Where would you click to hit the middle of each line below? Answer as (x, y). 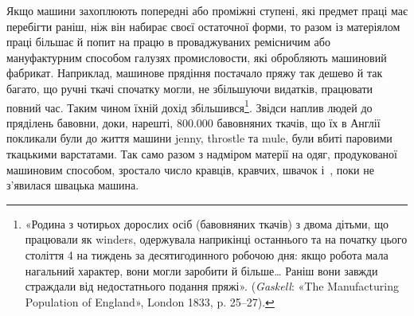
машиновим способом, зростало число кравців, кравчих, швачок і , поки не (190, 169)
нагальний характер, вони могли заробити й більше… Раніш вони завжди (201, 270)
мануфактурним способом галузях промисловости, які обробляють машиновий (197, 57)
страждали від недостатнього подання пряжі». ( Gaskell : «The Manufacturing (212, 286)
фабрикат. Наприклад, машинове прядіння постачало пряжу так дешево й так (195, 73)
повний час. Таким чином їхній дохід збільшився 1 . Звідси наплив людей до (189, 106)
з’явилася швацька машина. (73, 185)
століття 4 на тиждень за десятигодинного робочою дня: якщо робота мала (207, 254)
